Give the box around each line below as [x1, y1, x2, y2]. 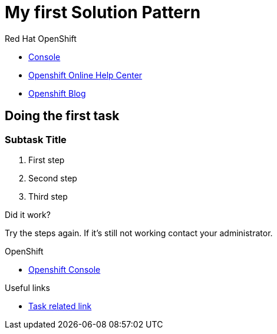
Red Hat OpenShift [5, 33, 77, 44]
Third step [28, 191, 68, 201]
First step [28, 154, 65, 165]
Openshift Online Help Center [28, 70, 143, 80]
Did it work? [5, 209, 51, 220]
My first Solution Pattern [5, 2, 201, 22]
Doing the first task [5, 108, 120, 124]
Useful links [5, 282, 50, 293]
